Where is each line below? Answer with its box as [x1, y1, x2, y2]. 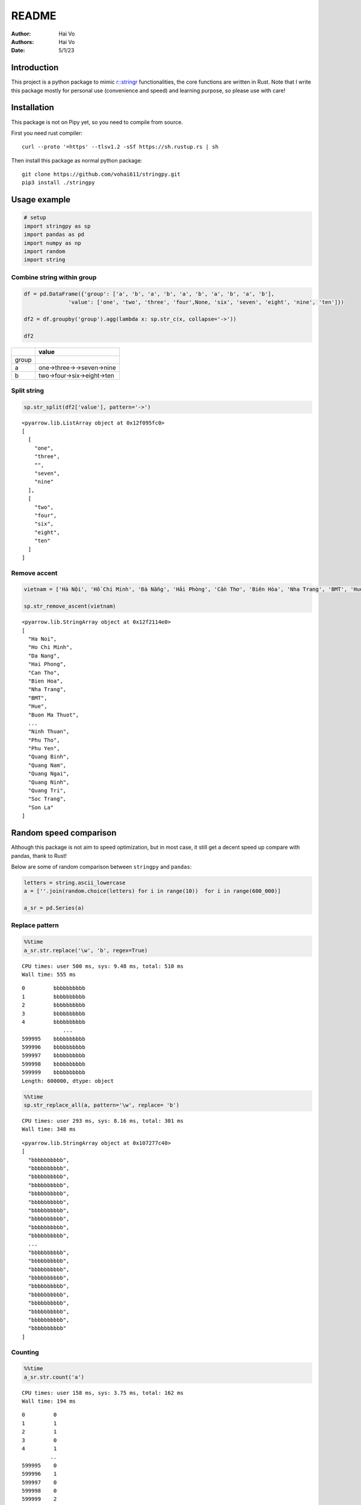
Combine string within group [11, 273, 97, 281]
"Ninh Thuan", [28, 728, 70, 735]
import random [23, 248, 66, 255]
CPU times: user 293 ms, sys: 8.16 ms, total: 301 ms [22, 1117, 184, 1124]
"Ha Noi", [28, 636, 57, 642]
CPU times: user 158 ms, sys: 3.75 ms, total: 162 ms [22, 1389, 184, 1396]
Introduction [11, 63, 59, 73]
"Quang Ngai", [28, 771, 70, 777]
